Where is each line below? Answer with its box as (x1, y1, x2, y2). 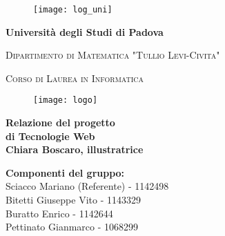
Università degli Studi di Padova (6, 24, 164, 39)
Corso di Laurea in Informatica (6, 70, 144, 85)
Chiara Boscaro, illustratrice (6, 142, 144, 157)
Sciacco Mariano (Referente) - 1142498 (6, 179, 169, 193)
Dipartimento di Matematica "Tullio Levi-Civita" (6, 48, 220, 62)
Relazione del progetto (6, 115, 115, 130)
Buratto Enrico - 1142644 (6, 206, 113, 220)
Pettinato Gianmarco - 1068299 (6, 219, 139, 234)
